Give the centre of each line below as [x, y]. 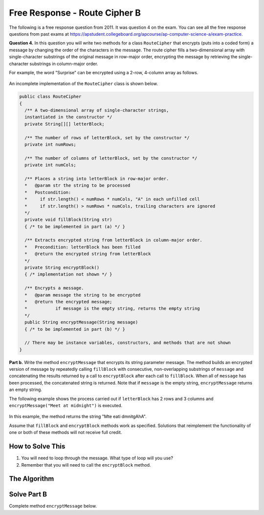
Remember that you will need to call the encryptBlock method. [86, 465]
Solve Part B [28, 494]
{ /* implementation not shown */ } [68, 274]
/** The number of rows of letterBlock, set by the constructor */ [107, 138]
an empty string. [26, 390]
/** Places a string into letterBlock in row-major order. [97, 179]
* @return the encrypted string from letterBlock [88, 254]
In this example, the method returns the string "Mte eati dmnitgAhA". [78, 417]
